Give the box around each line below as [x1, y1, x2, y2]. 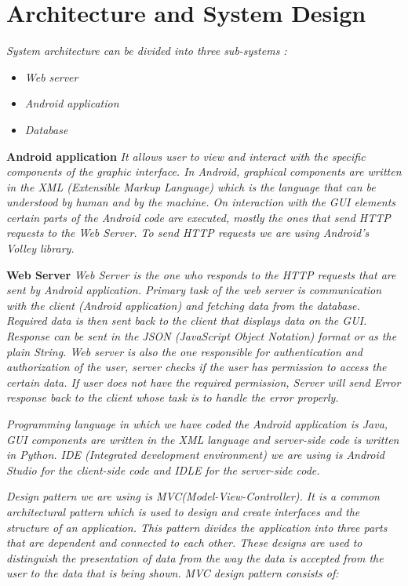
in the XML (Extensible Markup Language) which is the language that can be [6, 178, 376, 195]
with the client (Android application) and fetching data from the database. [6, 297, 360, 313]
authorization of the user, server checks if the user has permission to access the [6, 359, 387, 375]
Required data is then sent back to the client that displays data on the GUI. [6, 312, 367, 329]
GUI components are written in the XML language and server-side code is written [6, 431, 399, 447]
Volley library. [6, 240, 75, 257]
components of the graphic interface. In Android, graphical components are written [6, 163, 402, 180]
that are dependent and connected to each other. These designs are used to [6, 534, 362, 551]
